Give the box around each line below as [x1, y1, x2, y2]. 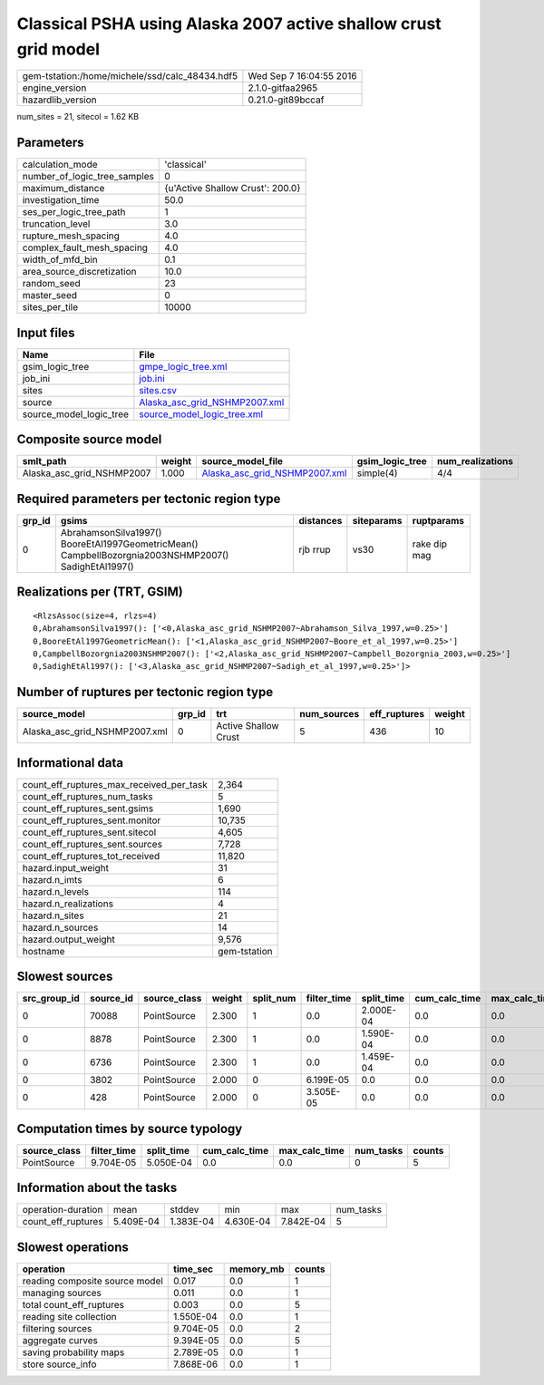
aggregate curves [22, 1333, 99, 1346]
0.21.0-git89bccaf [248, 93, 325, 106]
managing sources [22, 1286, 102, 1299]
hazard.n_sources [22, 921, 99, 934]
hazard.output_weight [22, 933, 115, 945]
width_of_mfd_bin [22, 254, 99, 266]
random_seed [22, 277, 81, 290]
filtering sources [22, 1322, 92, 1334]
